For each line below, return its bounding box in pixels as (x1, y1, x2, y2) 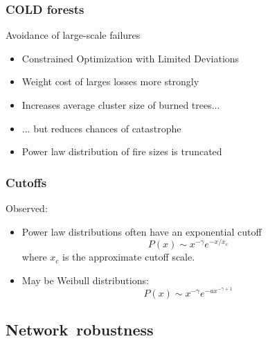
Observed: (6, 201, 48, 215)
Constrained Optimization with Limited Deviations (21, 51, 240, 65)
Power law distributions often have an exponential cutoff (21, 224, 262, 238)
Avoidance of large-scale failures (6, 28, 141, 42)
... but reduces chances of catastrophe (21, 121, 181, 135)
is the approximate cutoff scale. (62, 250, 195, 264)
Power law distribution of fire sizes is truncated (21, 144, 222, 159)
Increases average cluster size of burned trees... (21, 98, 220, 112)
